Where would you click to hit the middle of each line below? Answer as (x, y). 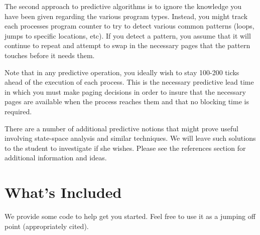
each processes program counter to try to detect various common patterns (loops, (129, 26)
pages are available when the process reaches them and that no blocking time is (127, 101)
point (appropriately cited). (47, 226)
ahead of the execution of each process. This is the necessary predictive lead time (129, 82)
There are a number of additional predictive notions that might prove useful (121, 128)
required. (18, 111)
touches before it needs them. (50, 55)
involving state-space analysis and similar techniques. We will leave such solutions (130, 138)
